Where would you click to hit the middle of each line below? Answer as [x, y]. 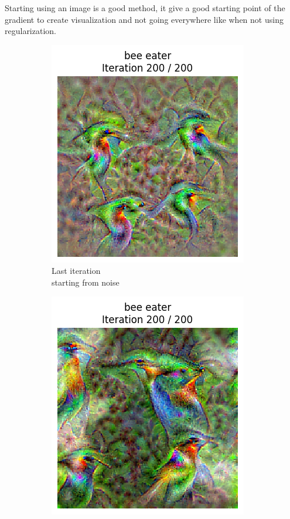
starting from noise [86, 282]
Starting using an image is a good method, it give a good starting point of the [145, 8]
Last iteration [76, 271]
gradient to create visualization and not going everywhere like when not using [144, 19]
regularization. [30, 31]
